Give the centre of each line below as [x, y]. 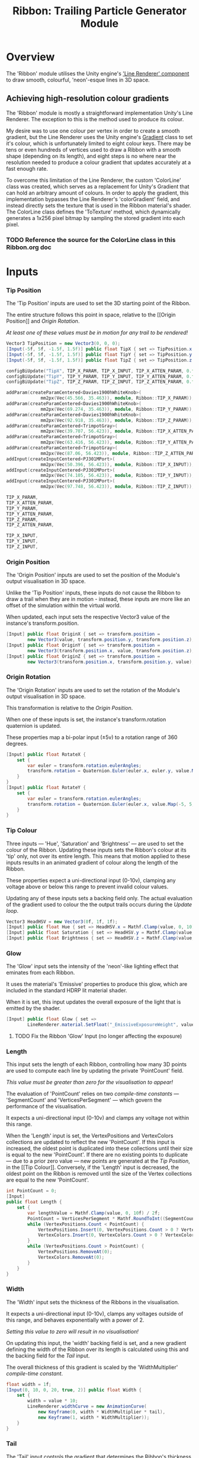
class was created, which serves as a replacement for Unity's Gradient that [98, 186]
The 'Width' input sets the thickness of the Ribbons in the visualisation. [93, 1302]
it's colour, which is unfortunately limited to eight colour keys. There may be [99, 143]
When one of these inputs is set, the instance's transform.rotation [86, 719]
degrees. [17, 743]
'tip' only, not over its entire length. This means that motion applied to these [98, 856]
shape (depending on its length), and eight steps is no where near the [91, 156]
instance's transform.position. [43, 623]
